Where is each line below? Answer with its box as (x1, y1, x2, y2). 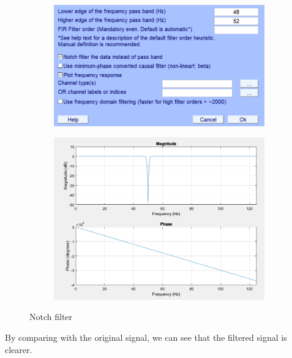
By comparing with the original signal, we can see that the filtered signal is (5, 331, 287, 344)
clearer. (5, 343, 32, 356)
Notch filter (29, 310, 73, 323)
